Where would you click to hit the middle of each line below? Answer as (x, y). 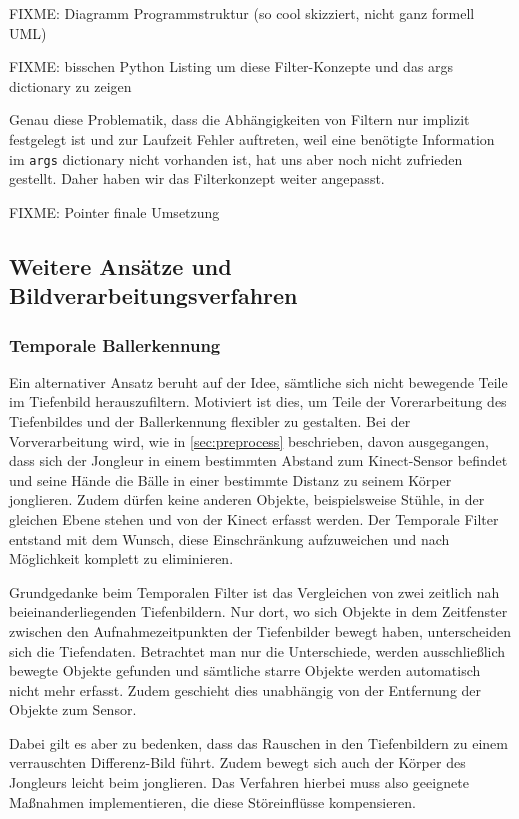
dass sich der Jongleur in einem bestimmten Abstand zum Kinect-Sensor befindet (258, 460)
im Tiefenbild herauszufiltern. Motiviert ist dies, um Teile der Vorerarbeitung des (258, 401)
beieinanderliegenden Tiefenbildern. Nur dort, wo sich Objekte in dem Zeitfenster (258, 611)
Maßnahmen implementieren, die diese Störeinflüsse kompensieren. (212, 801)
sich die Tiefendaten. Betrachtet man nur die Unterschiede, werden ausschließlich (257, 650)
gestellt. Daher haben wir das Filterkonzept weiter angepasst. (197, 178)
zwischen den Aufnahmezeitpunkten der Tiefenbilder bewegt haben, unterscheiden (260, 630)
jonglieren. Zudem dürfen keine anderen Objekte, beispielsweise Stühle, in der (247, 499)
